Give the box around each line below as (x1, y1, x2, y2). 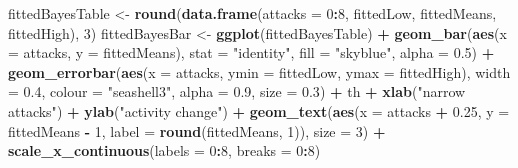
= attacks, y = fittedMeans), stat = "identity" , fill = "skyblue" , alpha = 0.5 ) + (8, 42, 495, 63)
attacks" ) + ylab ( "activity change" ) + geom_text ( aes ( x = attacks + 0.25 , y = (8, 100, 510, 121)
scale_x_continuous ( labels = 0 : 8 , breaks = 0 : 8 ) (8, 140, 321, 161)
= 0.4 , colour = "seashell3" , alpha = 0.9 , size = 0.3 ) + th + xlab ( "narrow (8, 81, 466, 102)
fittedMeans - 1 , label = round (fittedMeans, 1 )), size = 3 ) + (8, 120, 386, 141)
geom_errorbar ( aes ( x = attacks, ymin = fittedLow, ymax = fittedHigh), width (8, 61, 511, 82)
